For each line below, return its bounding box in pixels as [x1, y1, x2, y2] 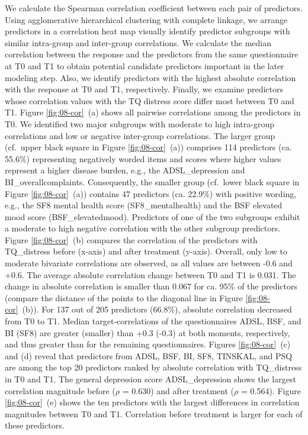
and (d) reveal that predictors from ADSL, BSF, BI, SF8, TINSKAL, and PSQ [5, 349, 293, 362]
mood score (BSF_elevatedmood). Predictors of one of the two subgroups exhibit [5, 210, 300, 223]
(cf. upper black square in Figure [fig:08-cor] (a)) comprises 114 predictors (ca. [5, 141, 292, 153]
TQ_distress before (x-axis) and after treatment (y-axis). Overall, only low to [5, 245, 287, 257]
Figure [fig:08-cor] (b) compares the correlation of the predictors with [5, 233, 258, 246]
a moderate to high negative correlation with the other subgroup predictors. [5, 222, 281, 234]
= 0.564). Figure [240, 384, 301, 397]
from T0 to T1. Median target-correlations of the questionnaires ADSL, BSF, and [5, 315, 301, 327]
